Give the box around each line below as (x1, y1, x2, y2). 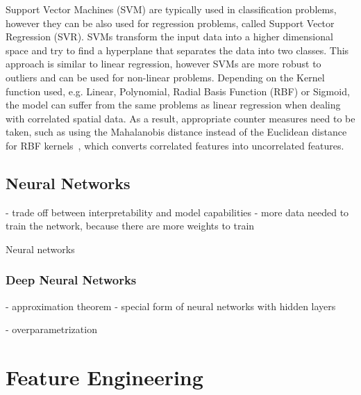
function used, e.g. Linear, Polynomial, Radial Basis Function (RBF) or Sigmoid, (6, 83, 350, 98)
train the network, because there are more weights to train (6, 218, 255, 233)
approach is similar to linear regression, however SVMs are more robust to (6, 56, 321, 71)
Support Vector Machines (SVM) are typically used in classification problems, (6, 2, 337, 16)
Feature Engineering (6, 363, 203, 392)
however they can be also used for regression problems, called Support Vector (6, 15, 335, 30)
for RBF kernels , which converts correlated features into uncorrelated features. (6, 138, 344, 152)
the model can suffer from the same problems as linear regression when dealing (6, 97, 341, 112)
